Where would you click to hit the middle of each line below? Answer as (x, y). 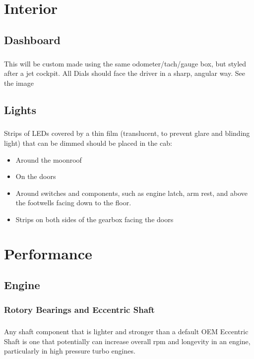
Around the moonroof (49, 159)
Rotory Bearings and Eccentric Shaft (79, 309)
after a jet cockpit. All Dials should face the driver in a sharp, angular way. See (125, 73)
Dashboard (32, 39)
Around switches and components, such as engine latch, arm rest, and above (132, 193)
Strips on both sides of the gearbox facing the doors (95, 219)
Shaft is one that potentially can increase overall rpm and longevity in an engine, (127, 341)
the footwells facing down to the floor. (73, 203)
